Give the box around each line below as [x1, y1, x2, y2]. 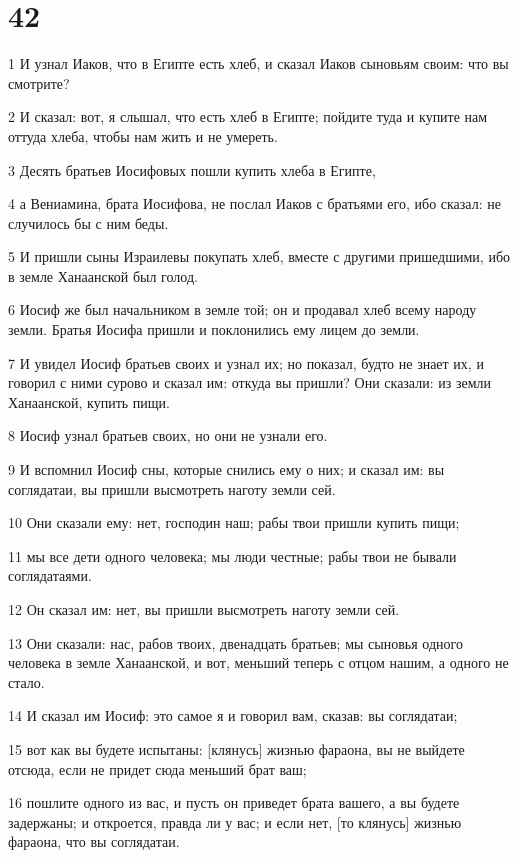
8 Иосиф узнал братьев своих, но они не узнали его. [8, 425, 328, 446]
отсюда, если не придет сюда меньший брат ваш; [8, 758, 307, 779]
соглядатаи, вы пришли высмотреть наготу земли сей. [8, 478, 336, 499]
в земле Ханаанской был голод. [8, 265, 198, 286]
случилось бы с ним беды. [8, 212, 169, 233]
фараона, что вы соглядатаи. [8, 831, 180, 852]
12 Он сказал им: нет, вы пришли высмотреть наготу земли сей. [8, 599, 400, 619]
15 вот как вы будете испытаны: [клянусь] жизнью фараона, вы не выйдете [8, 738, 465, 759]
